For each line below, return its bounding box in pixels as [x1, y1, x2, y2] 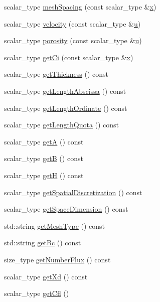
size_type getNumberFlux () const [4, 254, 111, 264]
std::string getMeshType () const [4, 220, 105, 231]
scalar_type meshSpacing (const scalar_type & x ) [4, 2, 156, 12]
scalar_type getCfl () [4, 288, 69, 298]
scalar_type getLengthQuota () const [4, 119, 119, 130]
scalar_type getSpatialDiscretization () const [4, 187, 142, 197]
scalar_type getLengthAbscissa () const [4, 85, 126, 96]
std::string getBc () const [4, 237, 81, 248]
